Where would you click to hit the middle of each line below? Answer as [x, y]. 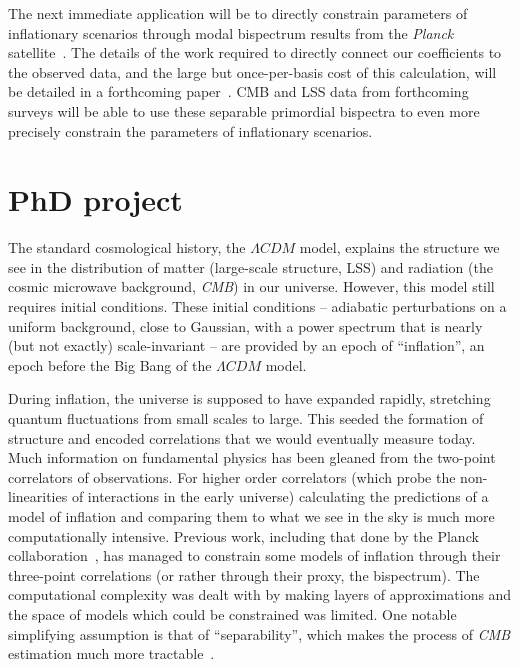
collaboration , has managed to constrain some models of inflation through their [254, 555]
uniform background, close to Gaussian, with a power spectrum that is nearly [245, 325]
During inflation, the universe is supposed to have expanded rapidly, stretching [249, 398]
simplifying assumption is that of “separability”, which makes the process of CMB [259, 633]
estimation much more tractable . [111, 653]
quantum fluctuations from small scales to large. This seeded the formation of [246, 418]
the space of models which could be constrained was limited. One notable [232, 613]
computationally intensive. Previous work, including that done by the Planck [243, 535]
